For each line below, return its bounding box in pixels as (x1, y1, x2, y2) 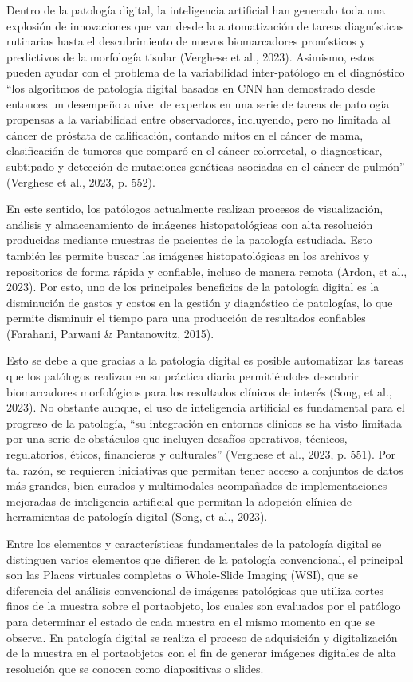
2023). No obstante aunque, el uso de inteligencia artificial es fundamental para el (6, 399, 405, 416)
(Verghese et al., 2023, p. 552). (6, 173, 155, 190)
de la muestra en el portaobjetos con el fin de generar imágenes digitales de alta (6, 645, 396, 661)
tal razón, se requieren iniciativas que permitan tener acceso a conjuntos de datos (6, 461, 403, 478)
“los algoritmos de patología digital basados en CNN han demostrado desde (6, 79, 376, 96)
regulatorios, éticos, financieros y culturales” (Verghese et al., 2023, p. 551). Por (6, 446, 396, 463)
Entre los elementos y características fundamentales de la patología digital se (6, 535, 382, 551)
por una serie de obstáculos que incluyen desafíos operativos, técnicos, (6, 430, 348, 447)
